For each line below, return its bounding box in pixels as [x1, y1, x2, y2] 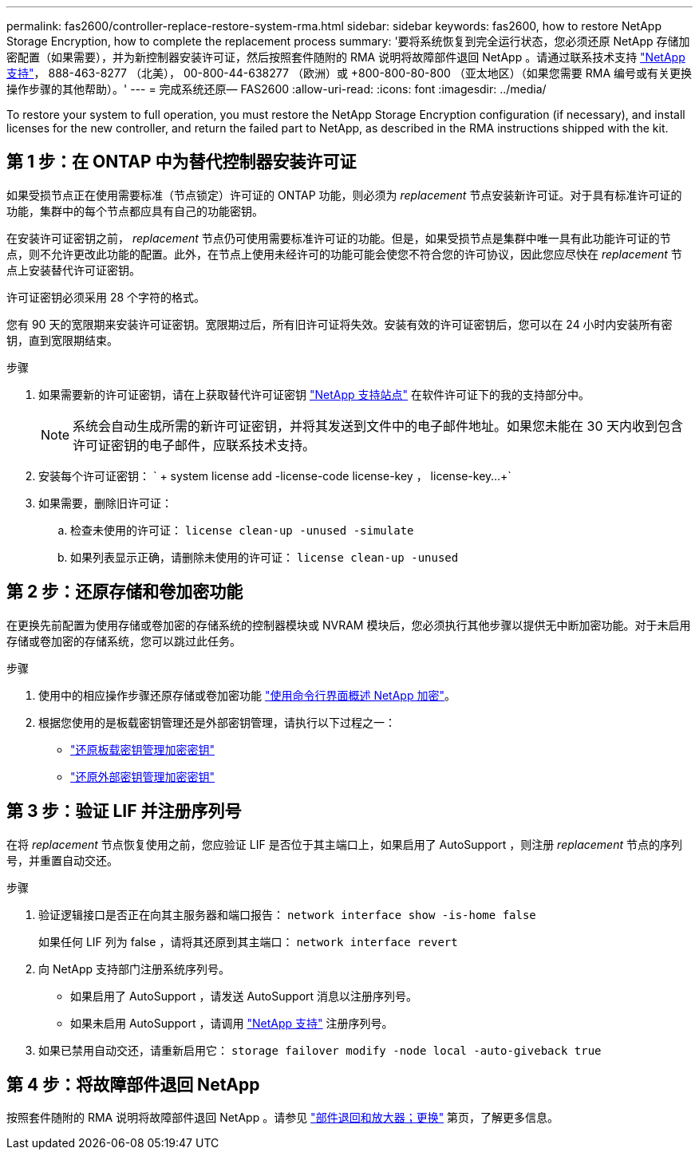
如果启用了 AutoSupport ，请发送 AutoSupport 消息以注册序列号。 [70, 988, 418, 1003]
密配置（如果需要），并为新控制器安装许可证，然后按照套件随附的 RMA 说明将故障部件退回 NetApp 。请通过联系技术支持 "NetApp [6, 50, 685, 64]
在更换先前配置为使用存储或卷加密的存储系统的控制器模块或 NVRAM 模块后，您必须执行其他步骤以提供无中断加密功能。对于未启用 [6, 617, 691, 632]
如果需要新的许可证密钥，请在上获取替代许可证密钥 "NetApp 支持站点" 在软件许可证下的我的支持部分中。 [38, 387, 590, 401]
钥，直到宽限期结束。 [6, 333, 118, 347]
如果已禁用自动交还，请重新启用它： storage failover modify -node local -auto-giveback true [38, 1043, 602, 1057]
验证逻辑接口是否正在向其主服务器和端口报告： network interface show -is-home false [38, 907, 536, 921]
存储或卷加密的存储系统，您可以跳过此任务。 [6, 633, 241, 648]
